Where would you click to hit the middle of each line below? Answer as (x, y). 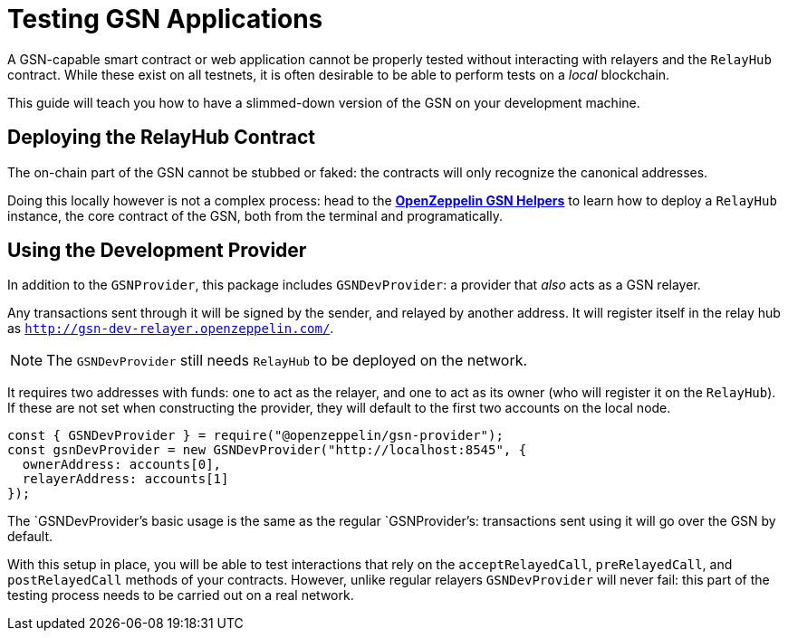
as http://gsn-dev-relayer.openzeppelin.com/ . (171, 329)
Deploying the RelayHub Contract (161, 138)
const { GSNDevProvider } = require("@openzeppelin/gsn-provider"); (255, 436)
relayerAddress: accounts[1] (125, 479)
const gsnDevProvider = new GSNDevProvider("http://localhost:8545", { (267, 450)
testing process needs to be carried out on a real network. (181, 595)
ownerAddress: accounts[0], (122, 465)
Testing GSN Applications (165, 19)
